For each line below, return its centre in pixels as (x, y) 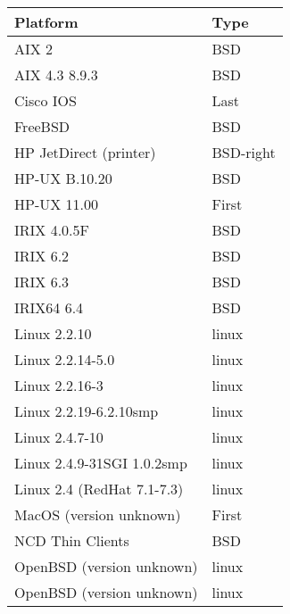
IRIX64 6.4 (49, 307)
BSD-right (244, 152)
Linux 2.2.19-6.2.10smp (87, 411)
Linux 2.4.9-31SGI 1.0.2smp (101, 463)
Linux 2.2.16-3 (59, 385)
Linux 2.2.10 (53, 333)
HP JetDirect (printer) (85, 152)
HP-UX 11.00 (57, 204)
